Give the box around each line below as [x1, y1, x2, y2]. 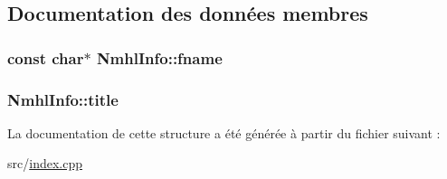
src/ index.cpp [7, 154, 82, 173]
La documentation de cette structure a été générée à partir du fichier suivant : [7, 123, 441, 142]
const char [7, 46, 84, 69]
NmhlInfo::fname [96, 46, 223, 69]
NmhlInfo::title [7, 88, 119, 110]
